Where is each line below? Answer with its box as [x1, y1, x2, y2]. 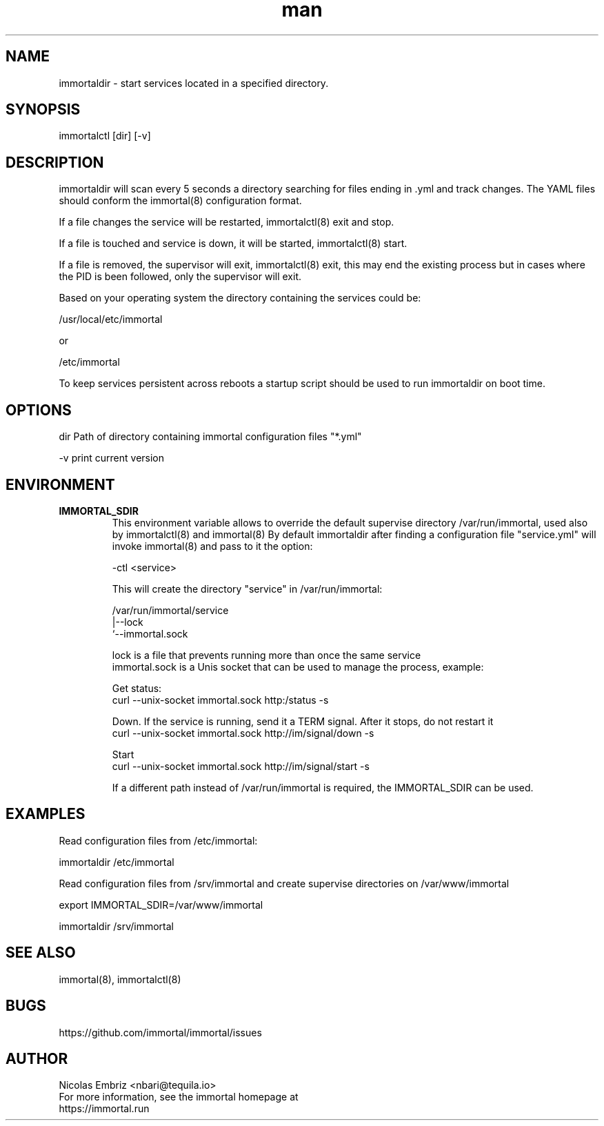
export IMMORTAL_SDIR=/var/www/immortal [59, 898, 263, 911]
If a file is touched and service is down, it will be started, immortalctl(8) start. [59, 237, 407, 250]
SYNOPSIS [6, 101, 81, 119]
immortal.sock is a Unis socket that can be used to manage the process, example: [112, 660, 484, 673]
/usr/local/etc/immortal [59, 313, 163, 326]
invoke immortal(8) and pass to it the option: [112, 540, 313, 552]
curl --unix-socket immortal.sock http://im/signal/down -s [112, 727, 374, 739]
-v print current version [59, 452, 165, 464]
